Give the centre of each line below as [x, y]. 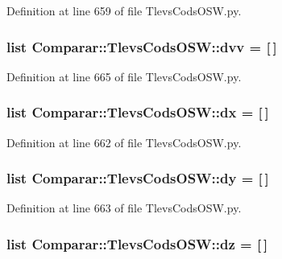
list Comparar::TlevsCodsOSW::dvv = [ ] [142, 46]
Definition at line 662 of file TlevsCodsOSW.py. [124, 142]
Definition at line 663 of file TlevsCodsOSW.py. [124, 208]
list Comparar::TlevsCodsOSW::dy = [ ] [138, 178]
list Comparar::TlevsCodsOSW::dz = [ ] [137, 243]
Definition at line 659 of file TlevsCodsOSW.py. [124, 10]
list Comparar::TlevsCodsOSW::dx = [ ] [138, 112]
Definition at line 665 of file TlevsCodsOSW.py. [124, 76]
